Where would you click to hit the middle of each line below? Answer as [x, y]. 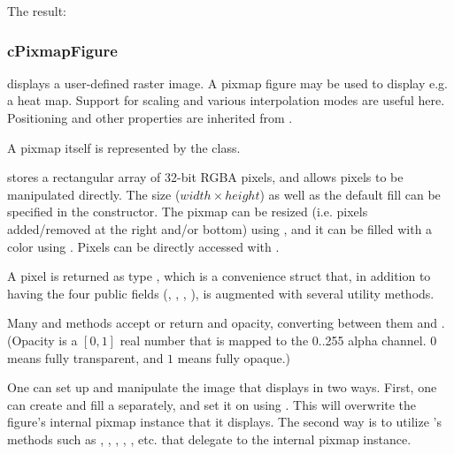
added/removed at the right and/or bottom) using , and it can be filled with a [220, 228]
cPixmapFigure [62, 50]
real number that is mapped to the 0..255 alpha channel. [273, 340]
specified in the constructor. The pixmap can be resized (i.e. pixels [188, 212]
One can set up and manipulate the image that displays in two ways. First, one [222, 387]
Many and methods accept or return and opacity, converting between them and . [226, 323]
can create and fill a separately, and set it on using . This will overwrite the [212, 404]
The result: [37, 11]
